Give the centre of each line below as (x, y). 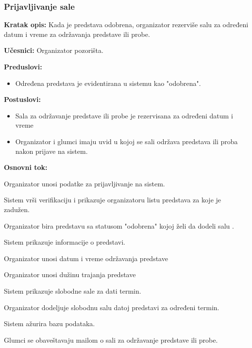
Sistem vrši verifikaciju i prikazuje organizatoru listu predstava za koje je (113, 200)
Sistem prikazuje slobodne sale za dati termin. (73, 290)
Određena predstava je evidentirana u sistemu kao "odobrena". (108, 83)
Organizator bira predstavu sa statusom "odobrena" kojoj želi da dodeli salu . (119, 225)
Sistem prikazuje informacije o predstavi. (65, 242)
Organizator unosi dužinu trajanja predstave (70, 274)
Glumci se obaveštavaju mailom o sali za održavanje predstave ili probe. (111, 340)
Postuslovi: (23, 99)
